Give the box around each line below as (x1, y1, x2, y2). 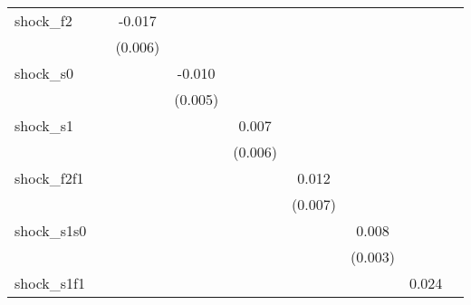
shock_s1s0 (14, 220, 87, 241)
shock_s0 (14, 62, 74, 83)
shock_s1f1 (14, 272, 85, 293)
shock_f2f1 (14, 167, 84, 188)
